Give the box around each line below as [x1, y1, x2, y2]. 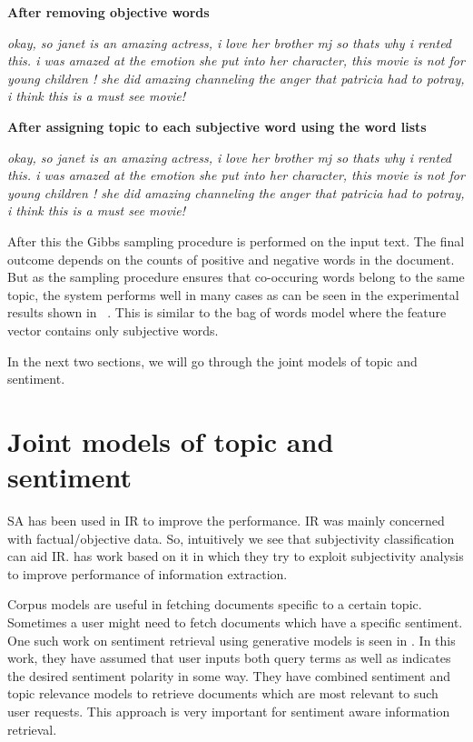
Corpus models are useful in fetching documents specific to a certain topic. [7, 595, 422, 614]
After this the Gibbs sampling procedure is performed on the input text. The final [7, 231, 465, 250]
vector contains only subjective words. [7, 320, 219, 339]
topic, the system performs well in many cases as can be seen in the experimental [7, 285, 459, 304]
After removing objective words [7, 3, 210, 21]
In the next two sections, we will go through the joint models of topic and [7, 351, 418, 370]
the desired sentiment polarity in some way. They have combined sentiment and [7, 666, 451, 685]
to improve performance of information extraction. [7, 564, 288, 583]
